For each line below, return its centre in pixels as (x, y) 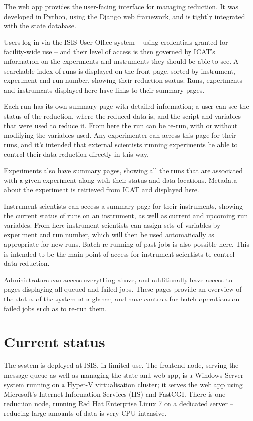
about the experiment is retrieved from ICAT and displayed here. (102, 190)
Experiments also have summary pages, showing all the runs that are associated (123, 170)
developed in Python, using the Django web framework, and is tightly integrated (125, 16)
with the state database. (40, 26)
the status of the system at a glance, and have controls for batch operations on (122, 299)
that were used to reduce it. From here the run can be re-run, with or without (121, 125)
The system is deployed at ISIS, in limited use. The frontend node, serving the (121, 365)
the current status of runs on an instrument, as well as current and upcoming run (126, 215)
